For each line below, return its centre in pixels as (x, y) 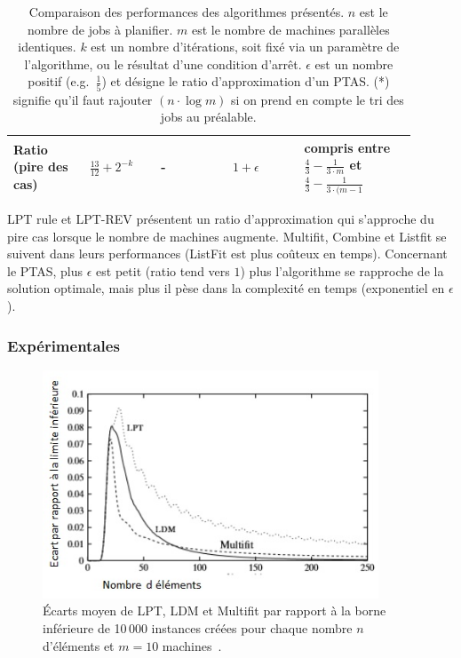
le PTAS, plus (45, 270)
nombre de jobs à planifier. (100, 29)
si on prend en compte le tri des (318, 99)
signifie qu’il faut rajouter (83, 99)
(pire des (41, 166)
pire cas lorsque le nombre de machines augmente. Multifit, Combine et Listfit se (227, 236)
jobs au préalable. (208, 117)
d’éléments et (79, 645)
